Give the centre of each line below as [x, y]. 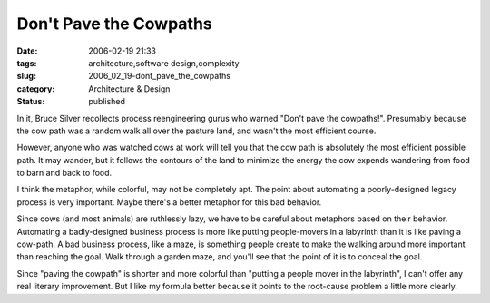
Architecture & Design [129, 88]
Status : [31, 102]
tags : [27, 63]
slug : [26, 76]
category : [36, 88]
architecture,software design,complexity [164, 63]
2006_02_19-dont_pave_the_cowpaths [160, 76]
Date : [27, 51]
